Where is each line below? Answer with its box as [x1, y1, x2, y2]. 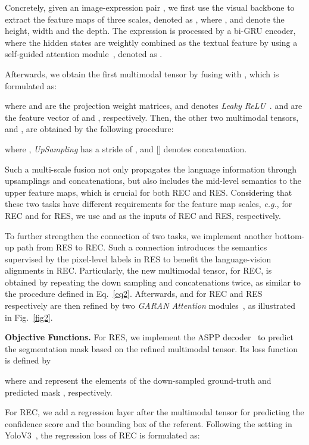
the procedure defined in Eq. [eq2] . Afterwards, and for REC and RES [5, 287, 263, 300]
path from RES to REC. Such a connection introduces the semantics [17, 241, 267, 253]
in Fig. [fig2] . [5, 311, 53, 323]
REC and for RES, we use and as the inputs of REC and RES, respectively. [5, 209, 281, 221]
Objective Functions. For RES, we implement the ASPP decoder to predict [5, 331, 294, 343]
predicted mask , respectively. [5, 386, 113, 398]
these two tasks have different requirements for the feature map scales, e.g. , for [5, 198, 292, 210]
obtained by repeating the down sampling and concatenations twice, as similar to [5, 275, 301, 288]
